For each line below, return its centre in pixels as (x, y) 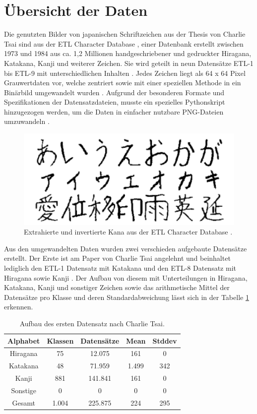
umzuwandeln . (27, 121)
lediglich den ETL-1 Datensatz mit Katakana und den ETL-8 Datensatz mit (120, 268)
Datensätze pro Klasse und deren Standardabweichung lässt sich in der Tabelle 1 (127, 297)
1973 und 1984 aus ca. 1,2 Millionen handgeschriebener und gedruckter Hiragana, (128, 53)
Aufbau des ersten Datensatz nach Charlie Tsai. (92, 323)
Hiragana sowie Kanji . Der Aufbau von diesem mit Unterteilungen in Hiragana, (126, 277)
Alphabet (24, 340)
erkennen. (19, 307)
